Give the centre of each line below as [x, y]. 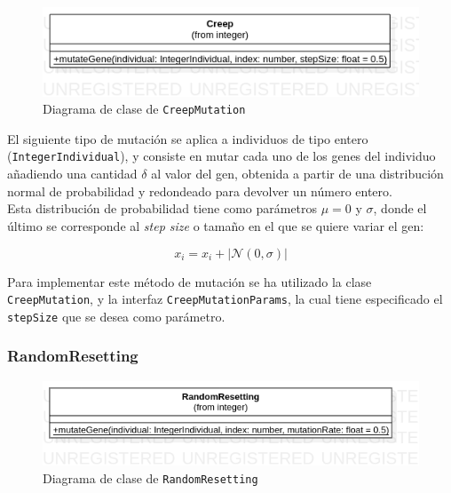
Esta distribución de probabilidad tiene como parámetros [162, 208]
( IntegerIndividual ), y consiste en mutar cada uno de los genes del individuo [222, 156]
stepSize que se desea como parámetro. [116, 316]
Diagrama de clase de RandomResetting [150, 477]
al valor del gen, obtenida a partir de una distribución [297, 174]
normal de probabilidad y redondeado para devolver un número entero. [200, 191]
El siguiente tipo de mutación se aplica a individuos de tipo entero [188, 138]
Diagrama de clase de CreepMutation [144, 109]
